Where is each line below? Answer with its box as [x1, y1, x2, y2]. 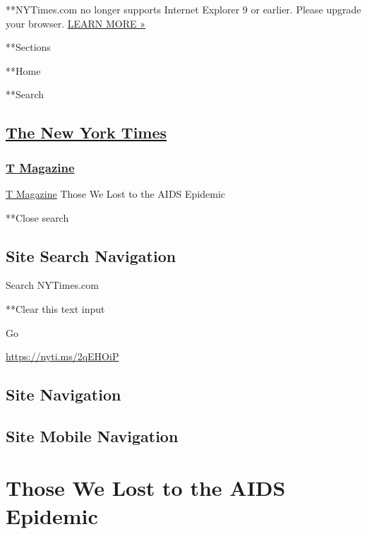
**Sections [6, 40, 51, 54]
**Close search [6, 210, 69, 225]
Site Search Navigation [6, 244, 176, 266]
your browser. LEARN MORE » [6, 16, 145, 30]
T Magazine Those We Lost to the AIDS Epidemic [6, 186, 226, 201]
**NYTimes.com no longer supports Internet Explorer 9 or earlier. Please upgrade [6, 2, 361, 16]
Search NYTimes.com [6, 278, 99, 292]
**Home [6, 63, 41, 78]
